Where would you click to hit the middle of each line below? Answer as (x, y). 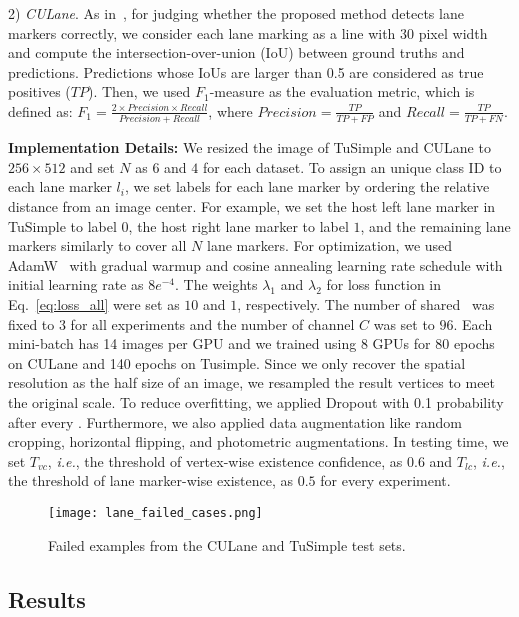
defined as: (40, 110)
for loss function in (384, 284)
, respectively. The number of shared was (366, 304)
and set (92, 166)
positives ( (39, 91)
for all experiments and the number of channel (212, 323)
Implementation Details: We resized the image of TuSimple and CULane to (249, 147)
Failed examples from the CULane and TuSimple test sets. (227, 544)
